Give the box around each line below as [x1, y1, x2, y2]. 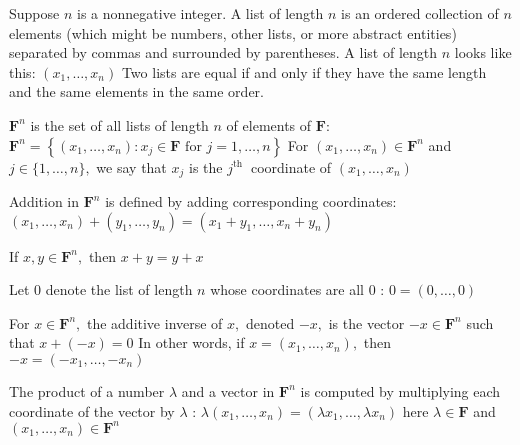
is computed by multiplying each [300, 380, 501, 401]
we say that [96, 156, 167, 177]
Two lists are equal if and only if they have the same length [121, 61, 487, 82]
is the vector [328, 312, 405, 333]
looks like [454, 42, 512, 63]
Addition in [9, 191, 80, 212]
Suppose [9, 3, 60, 23]
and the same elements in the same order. [9, 81, 264, 102]
